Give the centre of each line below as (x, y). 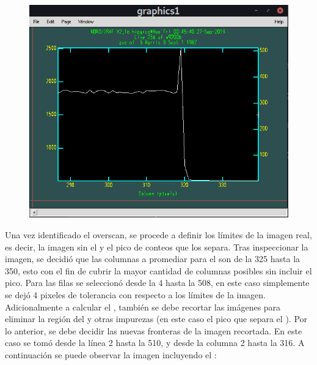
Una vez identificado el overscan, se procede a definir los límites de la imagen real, (158, 235)
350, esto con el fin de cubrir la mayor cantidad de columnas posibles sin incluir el (158, 270)
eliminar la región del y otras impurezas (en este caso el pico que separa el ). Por (156, 319)
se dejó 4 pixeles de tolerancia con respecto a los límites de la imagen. (135, 295)
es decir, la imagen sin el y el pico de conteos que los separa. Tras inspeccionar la (157, 246)
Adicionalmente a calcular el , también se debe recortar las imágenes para (143, 307)
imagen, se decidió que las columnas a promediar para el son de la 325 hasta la (153, 259)
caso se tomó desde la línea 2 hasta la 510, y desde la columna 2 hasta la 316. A (155, 343)
